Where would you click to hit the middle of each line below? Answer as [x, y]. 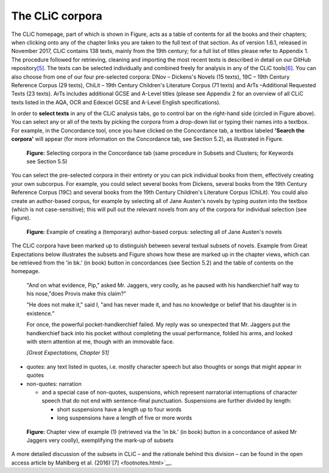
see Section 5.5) [47, 162]
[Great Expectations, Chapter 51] [68, 353]
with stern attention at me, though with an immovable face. [100, 342]
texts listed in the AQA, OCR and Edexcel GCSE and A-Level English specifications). [116, 102]
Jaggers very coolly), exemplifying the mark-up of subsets [100, 440]
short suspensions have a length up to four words [119, 409]
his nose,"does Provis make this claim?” [76, 294]
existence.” [41, 313]
